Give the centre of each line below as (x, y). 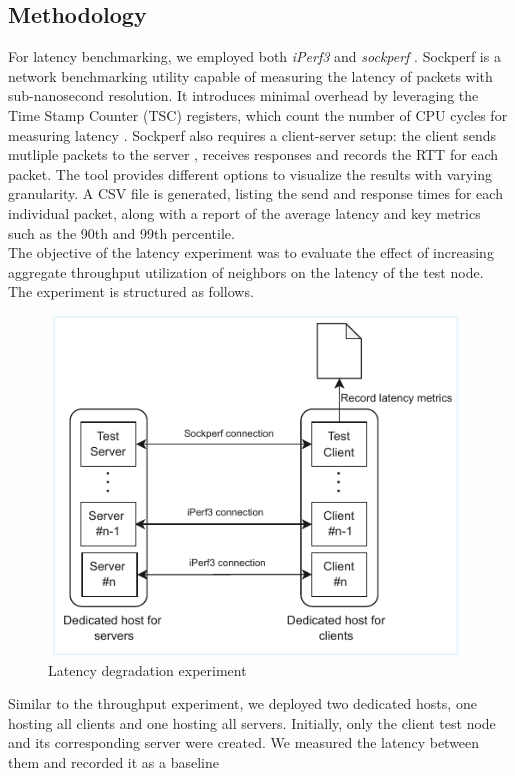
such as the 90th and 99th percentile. (121, 232)
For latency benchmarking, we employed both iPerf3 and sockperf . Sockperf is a (254, 56)
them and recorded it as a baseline (113, 762)
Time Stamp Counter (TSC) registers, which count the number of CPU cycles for (258, 114)
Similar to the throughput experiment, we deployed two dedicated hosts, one (242, 703)
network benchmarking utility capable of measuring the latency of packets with (250, 75)
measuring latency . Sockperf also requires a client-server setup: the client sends (252, 134)
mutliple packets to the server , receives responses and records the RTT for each (253, 154)
